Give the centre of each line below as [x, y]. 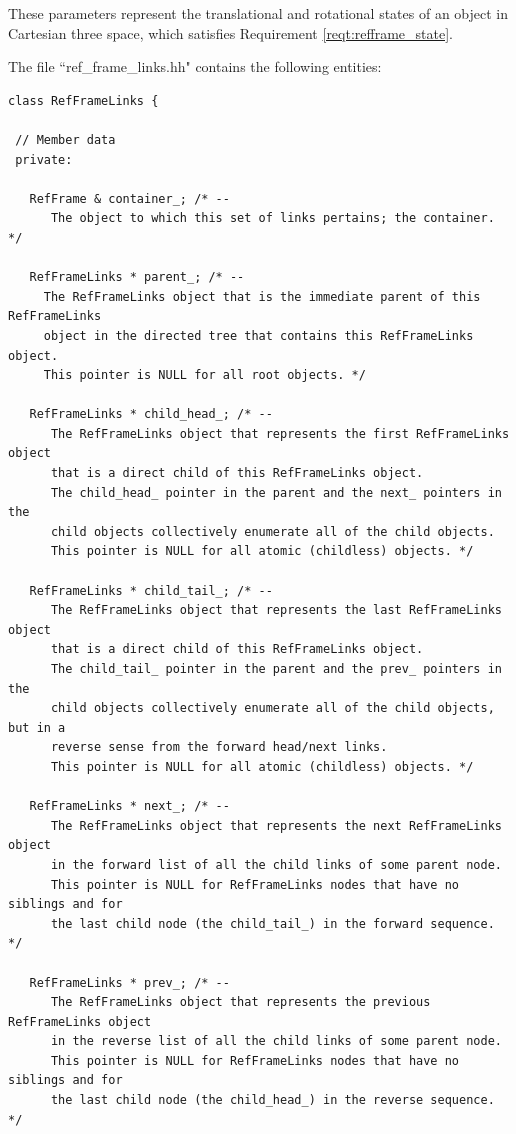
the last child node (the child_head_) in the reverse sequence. [272, 1100]
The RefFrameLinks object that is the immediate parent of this [262, 296]
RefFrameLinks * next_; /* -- [129, 806]
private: [44, 159]
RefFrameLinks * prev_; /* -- [129, 982]
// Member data [65, 139]
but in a [37, 727]
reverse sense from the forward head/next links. [219, 747]
